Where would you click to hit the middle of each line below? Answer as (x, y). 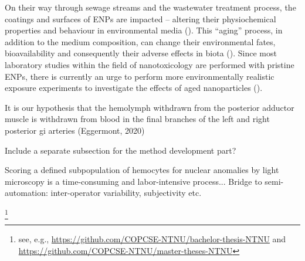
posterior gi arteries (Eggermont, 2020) (75, 130)
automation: (26, 193)
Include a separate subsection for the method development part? (121, 150)
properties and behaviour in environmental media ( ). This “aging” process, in (144, 30)
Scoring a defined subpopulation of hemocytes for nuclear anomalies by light (142, 170)
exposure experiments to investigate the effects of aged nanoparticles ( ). (134, 88)
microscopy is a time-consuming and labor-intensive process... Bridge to (133, 181)
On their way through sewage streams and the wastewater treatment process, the (150, 7)
